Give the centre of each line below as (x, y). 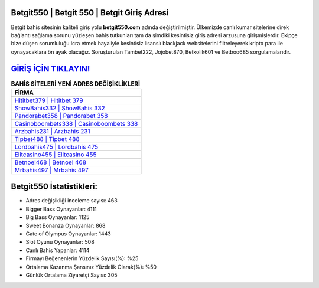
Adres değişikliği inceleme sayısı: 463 (71, 201)
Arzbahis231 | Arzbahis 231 (53, 131)
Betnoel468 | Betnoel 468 (51, 162)
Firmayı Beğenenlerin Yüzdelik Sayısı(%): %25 (82, 258)
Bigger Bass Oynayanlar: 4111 (61, 209)
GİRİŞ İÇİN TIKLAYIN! (51, 69)
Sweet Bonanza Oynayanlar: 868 (66, 225)
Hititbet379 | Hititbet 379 (49, 100)
